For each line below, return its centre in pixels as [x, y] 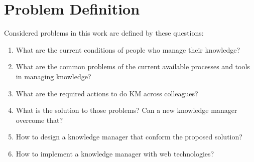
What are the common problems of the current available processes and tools [133, 66]
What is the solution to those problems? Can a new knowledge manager [126, 110]
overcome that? [39, 120]
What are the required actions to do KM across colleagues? [107, 93]
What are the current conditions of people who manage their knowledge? [128, 49]
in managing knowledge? [53, 76]
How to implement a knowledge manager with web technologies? [115, 153]
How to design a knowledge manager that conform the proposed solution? [129, 137]
